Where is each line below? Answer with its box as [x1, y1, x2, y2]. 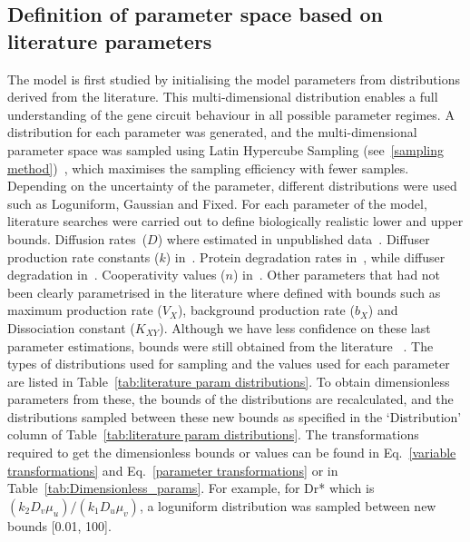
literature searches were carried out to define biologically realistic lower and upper [7, 212, 464, 231]
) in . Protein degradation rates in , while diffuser [165, 247, 446, 266]
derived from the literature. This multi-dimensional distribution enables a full [7, 87, 438, 106]
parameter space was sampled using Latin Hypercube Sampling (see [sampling [7, 140, 445, 159]
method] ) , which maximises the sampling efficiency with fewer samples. [7, 158, 409, 177]
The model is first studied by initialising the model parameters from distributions [7, 69, 460, 88]
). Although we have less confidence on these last [159, 318, 431, 337]
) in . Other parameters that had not [232, 265, 441, 284]
